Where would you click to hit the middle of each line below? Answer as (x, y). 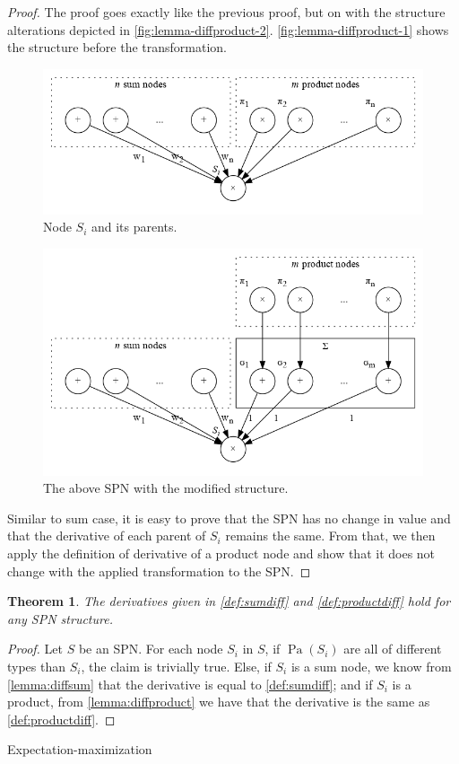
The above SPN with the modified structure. (166, 488)
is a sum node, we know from (371, 666)
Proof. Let (35, 649)
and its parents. (134, 227)
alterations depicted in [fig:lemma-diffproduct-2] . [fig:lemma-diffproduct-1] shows (228, 29)
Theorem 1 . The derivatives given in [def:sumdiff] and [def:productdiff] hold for (229, 601)
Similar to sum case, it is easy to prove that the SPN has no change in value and (229, 518)
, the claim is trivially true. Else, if (176, 666)
